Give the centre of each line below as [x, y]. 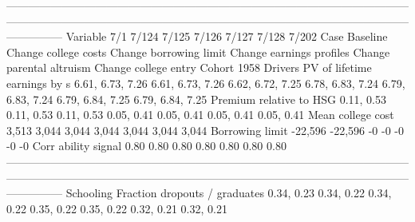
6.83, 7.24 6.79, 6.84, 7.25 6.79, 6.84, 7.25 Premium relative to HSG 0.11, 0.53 [196, 99]
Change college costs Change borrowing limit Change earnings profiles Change [198, 52]
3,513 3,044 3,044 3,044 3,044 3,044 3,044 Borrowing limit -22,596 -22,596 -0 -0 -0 [206, 130]
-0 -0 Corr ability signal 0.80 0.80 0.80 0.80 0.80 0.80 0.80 [146, 146]
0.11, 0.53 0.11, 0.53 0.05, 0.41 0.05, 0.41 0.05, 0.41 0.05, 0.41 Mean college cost [200, 115]
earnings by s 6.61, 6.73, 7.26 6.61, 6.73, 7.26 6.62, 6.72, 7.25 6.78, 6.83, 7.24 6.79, [206, 83]
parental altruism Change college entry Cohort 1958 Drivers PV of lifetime [189, 67]
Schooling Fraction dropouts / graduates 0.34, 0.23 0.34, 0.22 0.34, [229, 193]
